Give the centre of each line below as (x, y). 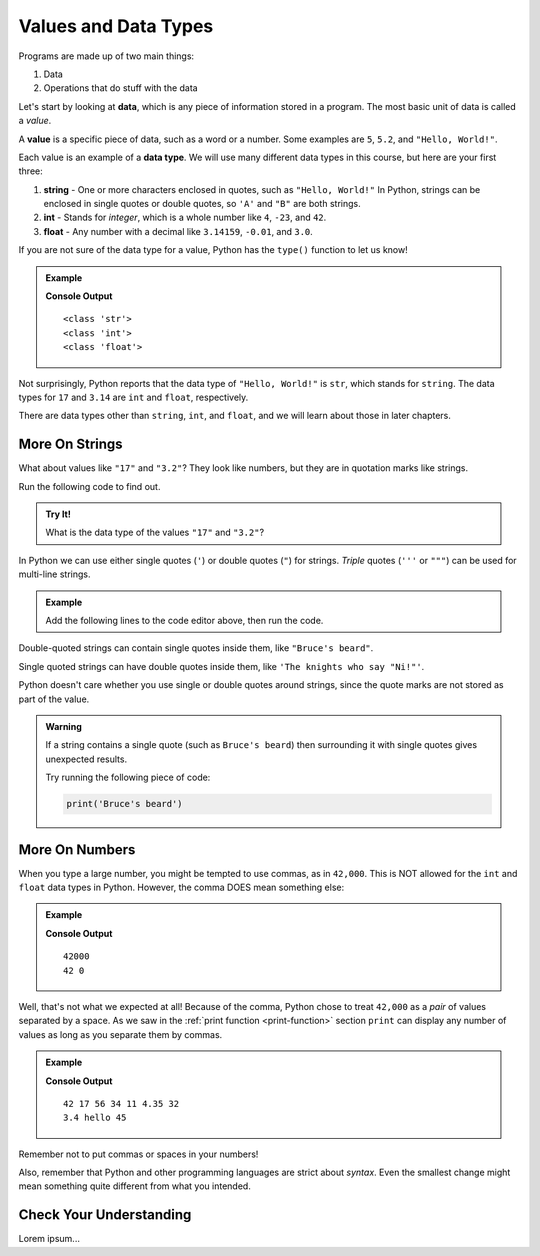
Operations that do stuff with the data (121, 88)
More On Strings (71, 444)
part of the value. (54, 699)
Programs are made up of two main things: (106, 56)
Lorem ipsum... (49, 1239)
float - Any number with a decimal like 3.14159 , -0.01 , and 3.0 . (178, 231)
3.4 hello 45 (95, 1118)
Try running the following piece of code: (128, 777)
